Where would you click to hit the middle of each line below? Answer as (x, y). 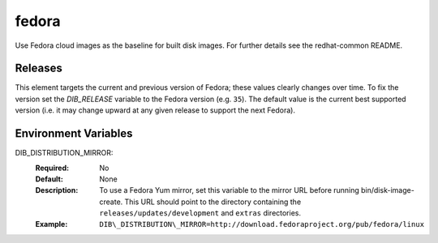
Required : (52, 168)
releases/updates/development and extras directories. (200, 213)
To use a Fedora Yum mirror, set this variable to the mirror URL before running (230, 190)
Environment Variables (74, 134)
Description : (57, 190)
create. (111, 202)
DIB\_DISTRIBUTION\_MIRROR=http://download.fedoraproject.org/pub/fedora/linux (262, 224)
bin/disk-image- (388, 190)
